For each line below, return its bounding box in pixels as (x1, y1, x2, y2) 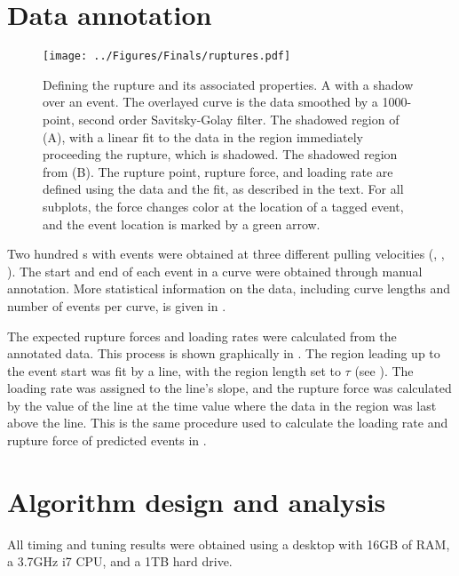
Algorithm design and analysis (7, 483, 386, 519)
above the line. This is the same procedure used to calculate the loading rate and (7, 413, 448, 432)
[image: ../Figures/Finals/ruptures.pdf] (43, 50, 291, 63)
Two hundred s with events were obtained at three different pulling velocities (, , (7, 244, 445, 263)
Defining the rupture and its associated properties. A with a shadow (43, 75, 414, 93)
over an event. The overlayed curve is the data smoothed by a (43, 92, 378, 111)
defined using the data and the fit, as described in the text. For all (43, 180, 404, 198)
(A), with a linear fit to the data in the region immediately (43, 127, 363, 146)
